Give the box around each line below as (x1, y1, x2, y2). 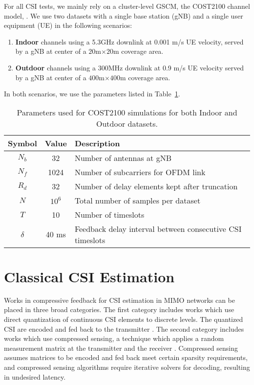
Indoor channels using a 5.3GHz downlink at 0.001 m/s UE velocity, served (15, 36, 244, 46)
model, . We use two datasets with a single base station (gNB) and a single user (4, 10, 243, 21)
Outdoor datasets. (96, 117, 158, 129)
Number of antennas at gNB (74, 152, 172, 163)
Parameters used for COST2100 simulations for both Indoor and (17, 106, 237, 118)
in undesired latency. (4, 371, 66, 382)
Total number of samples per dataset (74, 194, 201, 206)
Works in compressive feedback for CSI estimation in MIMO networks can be (4, 294, 235, 305)
